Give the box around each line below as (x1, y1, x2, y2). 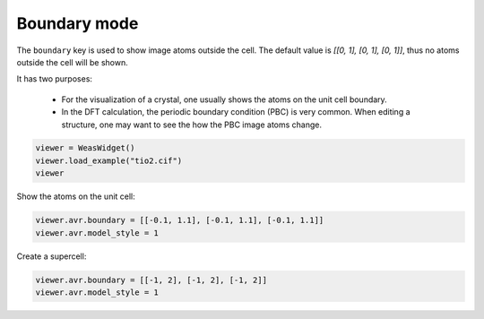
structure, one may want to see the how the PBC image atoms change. (61, 119, 323, 130)
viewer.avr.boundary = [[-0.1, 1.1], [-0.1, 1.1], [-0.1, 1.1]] (35, 215, 324, 226)
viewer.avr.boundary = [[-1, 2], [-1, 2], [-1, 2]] (35, 274, 268, 285)
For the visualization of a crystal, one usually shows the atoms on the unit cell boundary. (61, 94, 387, 105)
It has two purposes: (16, 73, 93, 84)
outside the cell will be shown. (16, 56, 129, 67)
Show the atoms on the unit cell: (16, 191, 136, 202)
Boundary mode (16, 13, 139, 33)
